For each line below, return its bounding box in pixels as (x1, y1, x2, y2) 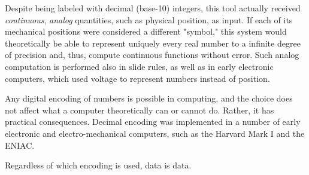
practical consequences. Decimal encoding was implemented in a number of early (5, 115, 301, 128)
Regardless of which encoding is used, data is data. (5, 159, 192, 171)
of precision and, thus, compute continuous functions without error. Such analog (5, 48, 299, 61)
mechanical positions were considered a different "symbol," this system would (5, 25, 287, 38)
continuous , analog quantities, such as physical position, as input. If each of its (5, 13, 293, 26)
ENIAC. (5, 139, 35, 151)
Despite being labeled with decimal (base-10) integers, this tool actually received (5, 2, 301, 14)
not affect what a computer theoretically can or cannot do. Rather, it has (5, 103, 274, 116)
